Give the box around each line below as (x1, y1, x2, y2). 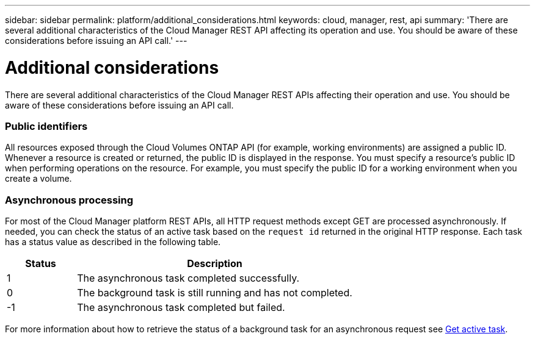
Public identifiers (5, 120, 88, 132)
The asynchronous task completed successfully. (77, 272, 300, 284)
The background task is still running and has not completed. (77, 287, 352, 299)
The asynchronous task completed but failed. (77, 301, 285, 313)
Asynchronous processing (5, 193, 134, 206)
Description (187, 257, 242, 269)
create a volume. (5, 173, 72, 184)
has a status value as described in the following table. (5, 237, 221, 247)
